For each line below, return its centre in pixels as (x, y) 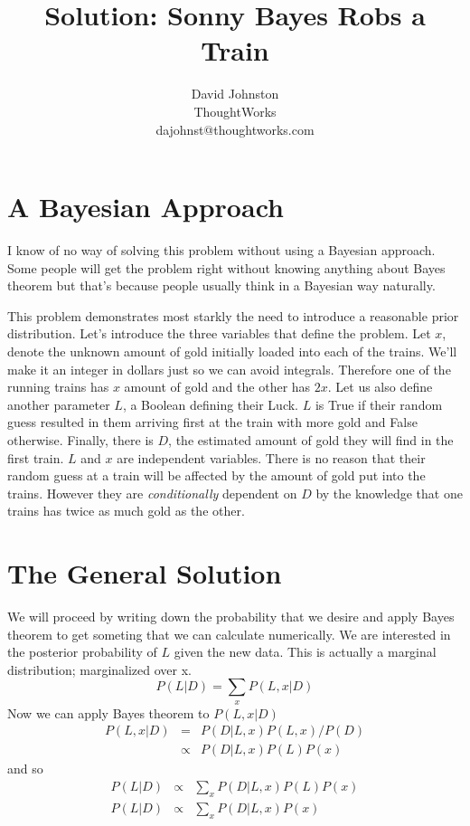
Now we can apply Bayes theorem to (108, 712)
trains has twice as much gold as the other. (126, 511)
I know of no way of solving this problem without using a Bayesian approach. (221, 250)
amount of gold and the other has (217, 387)
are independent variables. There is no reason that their (271, 457)
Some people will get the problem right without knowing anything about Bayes (226, 267)
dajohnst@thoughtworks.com (235, 129)
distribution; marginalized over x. (100, 669)
